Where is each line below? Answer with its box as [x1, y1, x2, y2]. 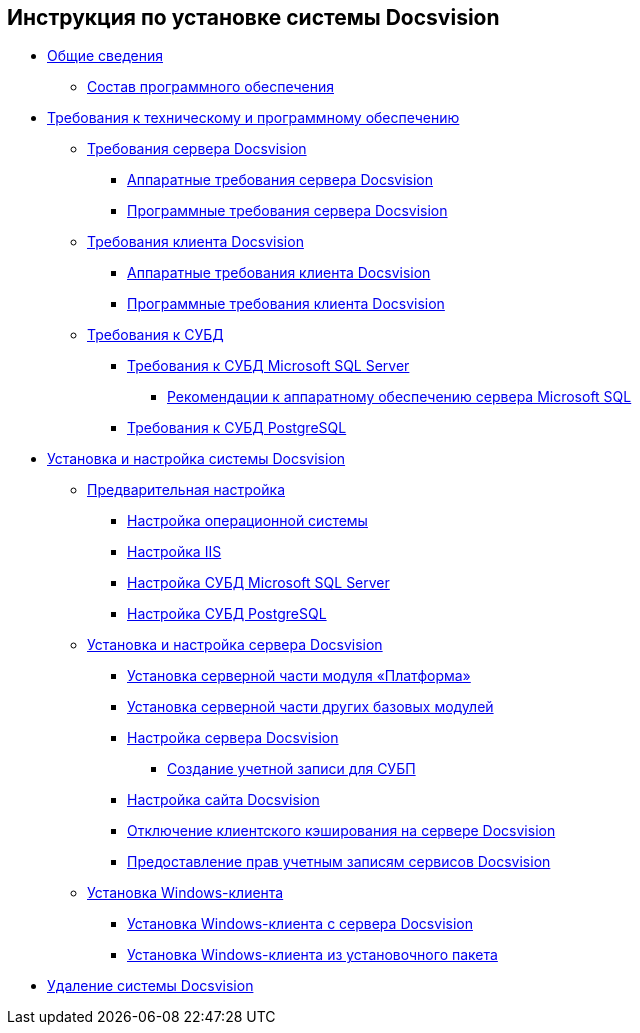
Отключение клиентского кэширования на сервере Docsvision [127, 822, 556, 840]
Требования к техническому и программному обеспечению [47, 109, 460, 127]
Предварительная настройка [87, 481, 285, 499]
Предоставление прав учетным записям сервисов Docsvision [127, 853, 551, 871]
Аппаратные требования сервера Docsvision [127, 171, 434, 189]
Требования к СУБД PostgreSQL [127, 419, 347, 437]
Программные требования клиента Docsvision [127, 295, 445, 313]
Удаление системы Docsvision [47, 977, 254, 995]
